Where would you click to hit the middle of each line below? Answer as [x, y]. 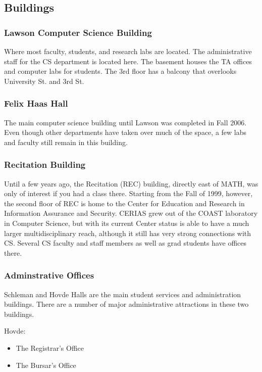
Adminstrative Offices [49, 275]
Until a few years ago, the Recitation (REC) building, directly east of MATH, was [131, 183]
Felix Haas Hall [36, 103]
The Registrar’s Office [50, 347]
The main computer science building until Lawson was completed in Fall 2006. [125, 122]
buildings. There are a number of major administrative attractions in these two [126, 304]
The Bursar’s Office [46, 365]
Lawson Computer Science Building [78, 32]
